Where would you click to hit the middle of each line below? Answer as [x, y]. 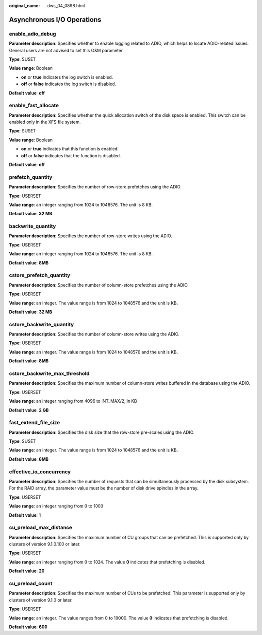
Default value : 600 [28, 627]
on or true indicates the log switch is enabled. [67, 77]
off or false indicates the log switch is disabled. [69, 84]
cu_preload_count [31, 583]
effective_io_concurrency [40, 471]
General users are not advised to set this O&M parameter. [66, 50]
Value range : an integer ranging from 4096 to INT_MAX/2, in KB [73, 401]
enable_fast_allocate [34, 106]
